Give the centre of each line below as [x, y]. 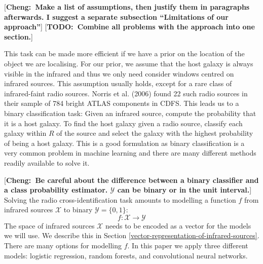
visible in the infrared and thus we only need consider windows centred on [119, 73]
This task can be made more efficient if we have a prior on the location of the [124, 53]
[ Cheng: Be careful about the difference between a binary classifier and [131, 180]
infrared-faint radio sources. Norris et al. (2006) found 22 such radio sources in [126, 93]
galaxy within [25, 133]
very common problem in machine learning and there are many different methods [130, 153]
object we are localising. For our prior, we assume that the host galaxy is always [129, 63]
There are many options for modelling [63, 246]
